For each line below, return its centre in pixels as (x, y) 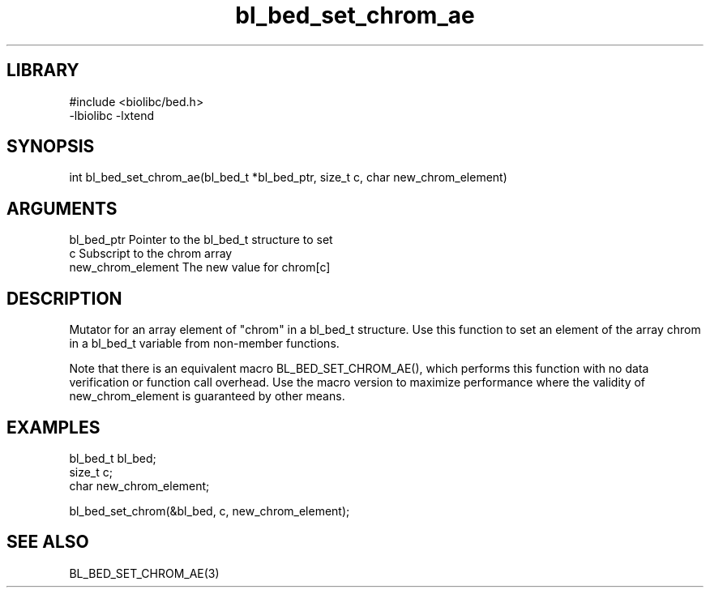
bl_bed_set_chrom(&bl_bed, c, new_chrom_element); (210, 511)
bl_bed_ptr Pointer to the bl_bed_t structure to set (201, 240)
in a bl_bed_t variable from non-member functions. (204, 344)
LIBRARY (43, 71)
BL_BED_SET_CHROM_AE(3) (144, 573)
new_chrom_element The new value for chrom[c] (200, 267)
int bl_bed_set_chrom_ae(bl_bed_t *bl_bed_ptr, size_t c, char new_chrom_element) (288, 177)
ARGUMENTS (62, 208)
